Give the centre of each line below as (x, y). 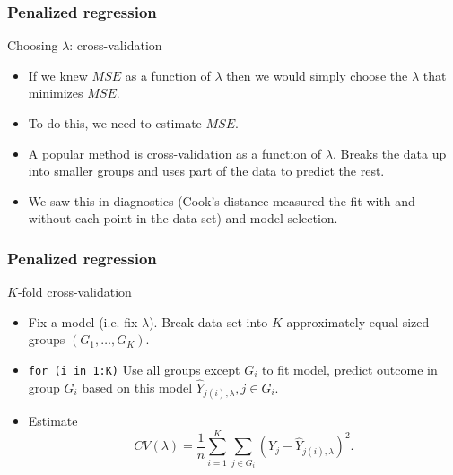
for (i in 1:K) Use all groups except (134, 369)
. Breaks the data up (389, 153)
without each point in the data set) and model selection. (183, 218)
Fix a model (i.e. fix (83, 321)
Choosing (33, 45)
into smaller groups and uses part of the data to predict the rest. (206, 171)
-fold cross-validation (74, 292)
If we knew (58, 75)
